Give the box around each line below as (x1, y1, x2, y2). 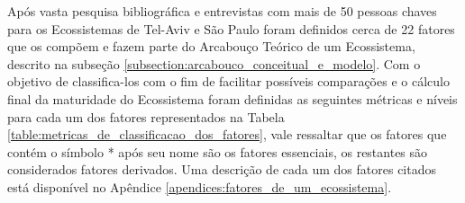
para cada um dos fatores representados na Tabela (7, 107, 285, 126)
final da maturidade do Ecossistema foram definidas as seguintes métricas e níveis (7, 89, 458, 108)
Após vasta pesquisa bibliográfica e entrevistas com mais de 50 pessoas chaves (7, 2, 437, 20)
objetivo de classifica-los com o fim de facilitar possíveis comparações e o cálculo (7, 72, 450, 91)
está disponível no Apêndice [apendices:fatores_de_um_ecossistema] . (7, 177, 392, 196)
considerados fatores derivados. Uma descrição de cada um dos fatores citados (7, 160, 436, 179)
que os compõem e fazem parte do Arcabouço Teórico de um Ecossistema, (7, 37, 415, 56)
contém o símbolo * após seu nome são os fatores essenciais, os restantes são (7, 142, 428, 161)
